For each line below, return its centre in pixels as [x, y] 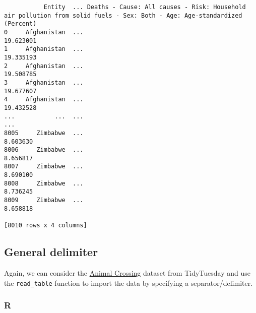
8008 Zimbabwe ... [44, 183]
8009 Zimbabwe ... [44, 200]
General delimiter [51, 252]
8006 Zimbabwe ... [44, 150]
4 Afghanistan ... [44, 100]
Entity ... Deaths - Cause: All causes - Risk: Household [145, 7]
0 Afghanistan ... [44, 32]
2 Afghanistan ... [44, 66]
